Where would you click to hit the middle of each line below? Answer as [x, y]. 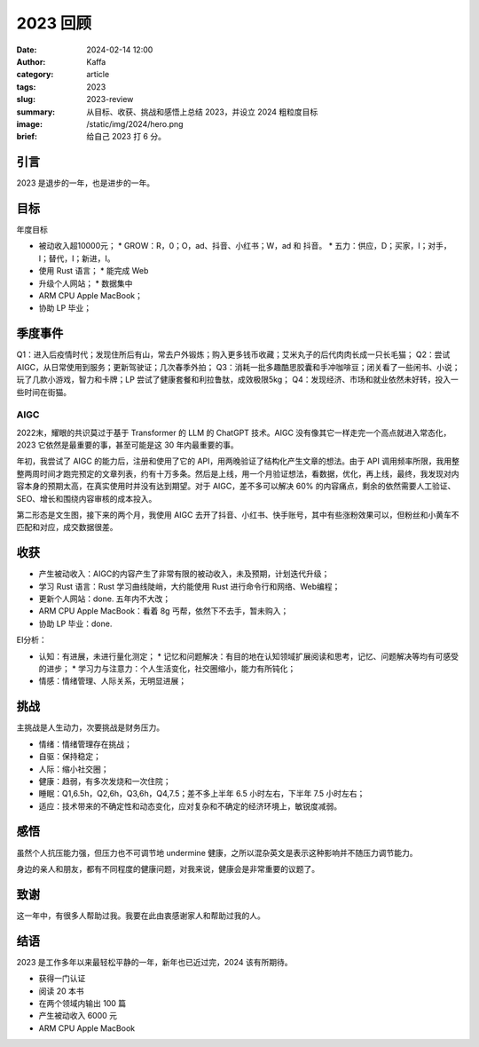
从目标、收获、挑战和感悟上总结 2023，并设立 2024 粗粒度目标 [202, 112]
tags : [26, 87]
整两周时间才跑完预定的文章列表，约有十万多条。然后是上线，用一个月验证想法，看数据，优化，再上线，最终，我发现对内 [238, 473]
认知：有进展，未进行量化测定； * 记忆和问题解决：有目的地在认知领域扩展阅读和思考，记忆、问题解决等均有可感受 [248, 656]
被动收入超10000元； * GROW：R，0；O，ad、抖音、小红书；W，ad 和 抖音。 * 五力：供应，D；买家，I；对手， [245, 246]
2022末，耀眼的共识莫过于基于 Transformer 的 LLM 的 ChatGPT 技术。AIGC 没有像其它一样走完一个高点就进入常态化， [234, 432]
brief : [27, 137]
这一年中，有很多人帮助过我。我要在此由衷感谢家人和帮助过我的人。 [141, 916]
